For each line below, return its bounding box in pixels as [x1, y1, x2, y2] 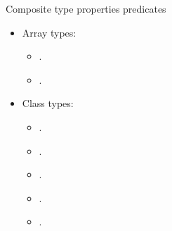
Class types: [22, 96, 74, 111]
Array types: [22, 25, 77, 39]
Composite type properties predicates [6, 1, 166, 15]
